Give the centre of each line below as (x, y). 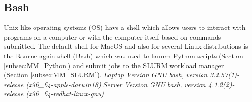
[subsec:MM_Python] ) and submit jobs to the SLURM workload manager (114, 65)
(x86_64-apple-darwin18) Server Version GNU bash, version (116, 84)
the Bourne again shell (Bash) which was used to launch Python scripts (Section (124, 55)
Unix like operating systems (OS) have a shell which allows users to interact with (125, 27)
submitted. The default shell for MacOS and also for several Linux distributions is (126, 46)
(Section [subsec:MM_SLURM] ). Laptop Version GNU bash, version (106, 75)
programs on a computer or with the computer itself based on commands (113, 36)
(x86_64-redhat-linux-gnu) (65, 94)
